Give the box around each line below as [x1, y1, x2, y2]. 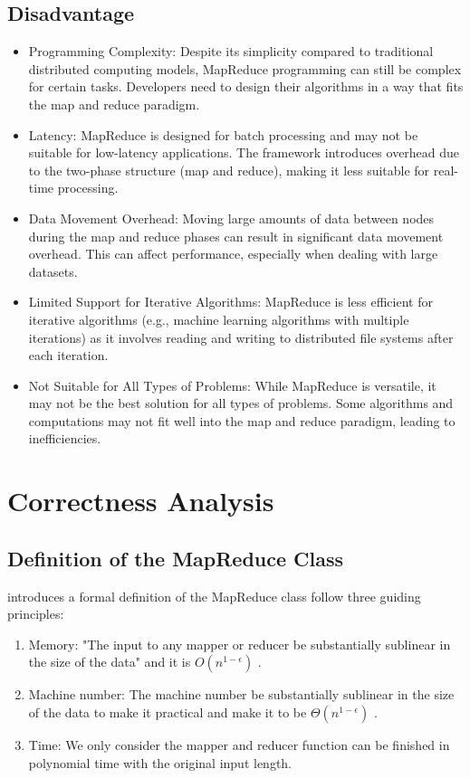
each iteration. [28, 346, 109, 365]
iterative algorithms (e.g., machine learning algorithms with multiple [28, 309, 409, 328]
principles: [7, 604, 64, 623]
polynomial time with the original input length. [28, 753, 293, 772]
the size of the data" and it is [28, 652, 191, 671]
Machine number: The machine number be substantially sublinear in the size [28, 685, 455, 704]
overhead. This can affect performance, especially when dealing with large [28, 244, 438, 263]
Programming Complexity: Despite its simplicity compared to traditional [28, 42, 434, 61]
